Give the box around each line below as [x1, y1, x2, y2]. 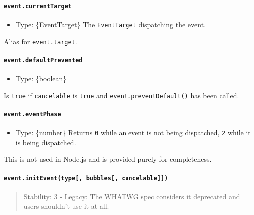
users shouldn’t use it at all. [23, 201, 109, 211]
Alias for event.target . [4, 36, 77, 46]
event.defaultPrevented [4, 56, 83, 64]
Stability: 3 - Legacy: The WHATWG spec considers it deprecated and [23, 191, 240, 201]
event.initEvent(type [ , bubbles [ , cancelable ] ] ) [4, 174, 168, 182]
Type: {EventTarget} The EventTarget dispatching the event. [15, 19, 206, 29]
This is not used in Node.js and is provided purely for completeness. [4, 154, 212, 164]
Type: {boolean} [15, 73, 67, 84]
